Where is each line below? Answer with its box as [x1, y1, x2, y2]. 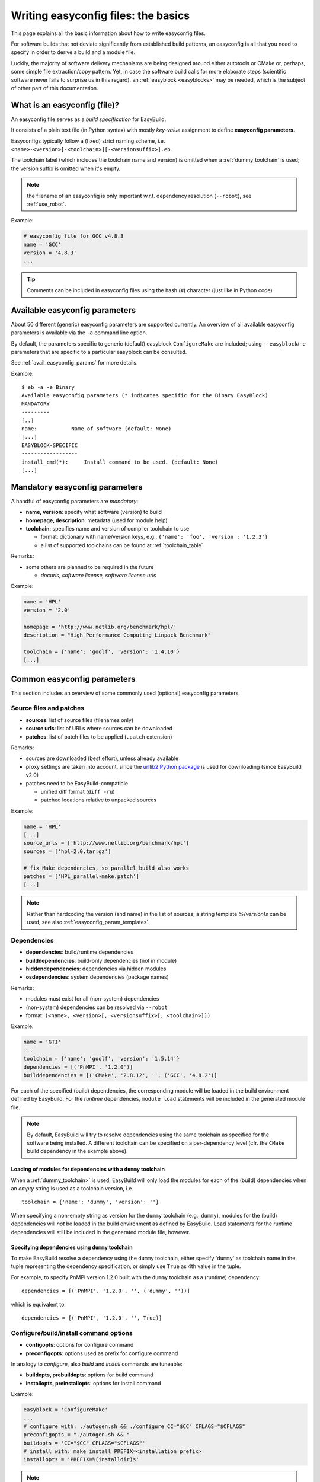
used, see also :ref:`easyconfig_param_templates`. [27, 919, 151, 926]
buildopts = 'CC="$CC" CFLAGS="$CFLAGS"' [23, 1439, 146, 1446]
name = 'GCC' [23, 241, 62, 248]
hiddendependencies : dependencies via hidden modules [25, 965, 167, 972]
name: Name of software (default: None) [21, 426, 172, 432]
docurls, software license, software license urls [40, 572, 156, 579]
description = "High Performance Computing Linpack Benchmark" [23, 631, 212, 638]
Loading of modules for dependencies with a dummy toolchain [11, 1165, 165, 1173]
